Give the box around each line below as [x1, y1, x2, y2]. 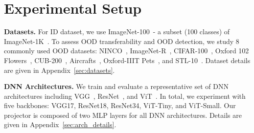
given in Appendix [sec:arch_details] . [4, 119, 116, 130]
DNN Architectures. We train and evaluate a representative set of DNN [4, 81, 229, 91]
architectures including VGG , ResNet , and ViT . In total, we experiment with [4, 90, 246, 101]
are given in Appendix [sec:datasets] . [4, 65, 115, 75]
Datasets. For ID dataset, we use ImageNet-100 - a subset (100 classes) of [4, 26, 230, 37]
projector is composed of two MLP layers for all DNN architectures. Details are [4, 110, 242, 120]
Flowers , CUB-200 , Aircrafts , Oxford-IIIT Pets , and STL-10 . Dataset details [4, 55, 251, 65]
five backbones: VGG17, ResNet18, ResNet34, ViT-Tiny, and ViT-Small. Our [4, 100, 236, 111]
